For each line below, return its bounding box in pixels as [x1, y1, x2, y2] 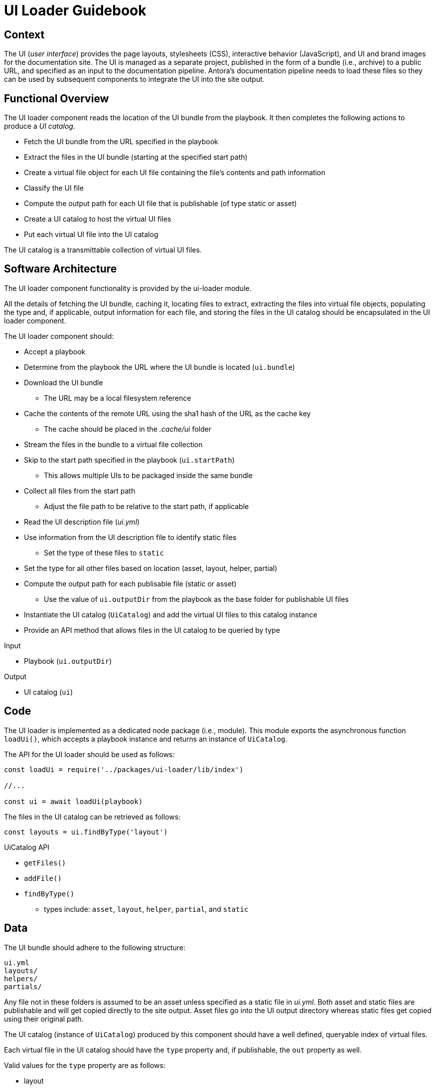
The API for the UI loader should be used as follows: [4, 750, 175, 759]
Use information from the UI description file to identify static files [24, 533, 237, 542]
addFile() [24, 874, 62, 882]
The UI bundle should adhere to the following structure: [4, 943, 186, 952]
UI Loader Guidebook [4, 2, 146, 19]
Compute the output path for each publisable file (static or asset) [24, 579, 237, 588]
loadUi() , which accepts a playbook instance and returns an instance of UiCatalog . [4, 734, 288, 743]
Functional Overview [4, 92, 109, 105]
